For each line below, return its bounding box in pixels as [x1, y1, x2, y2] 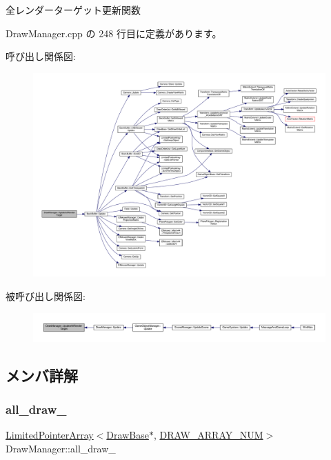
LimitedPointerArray [6, 428, 94, 442]
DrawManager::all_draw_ [6, 441, 116, 456]
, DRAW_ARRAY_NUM [153, 428, 263, 442]
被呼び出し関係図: [6, 289, 86, 303]
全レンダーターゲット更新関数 [6, 3, 141, 17]
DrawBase [106, 428, 149, 442]
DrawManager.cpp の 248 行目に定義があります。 [6, 26, 222, 40]
